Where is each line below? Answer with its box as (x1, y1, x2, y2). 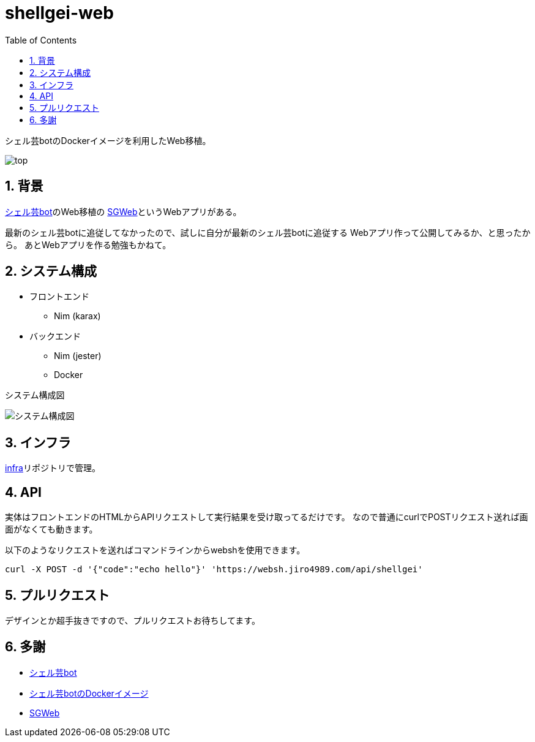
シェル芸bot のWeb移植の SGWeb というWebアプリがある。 (5, 206, 242, 217)
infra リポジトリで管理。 (5, 463, 100, 474)
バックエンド (29, 331, 81, 342)
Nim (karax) (54, 311, 101, 322)
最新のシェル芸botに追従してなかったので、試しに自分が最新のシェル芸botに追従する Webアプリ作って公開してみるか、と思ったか (5, 227, 531, 238)
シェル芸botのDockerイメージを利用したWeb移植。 (5, 135, 211, 146)
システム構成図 (5, 390, 65, 401)
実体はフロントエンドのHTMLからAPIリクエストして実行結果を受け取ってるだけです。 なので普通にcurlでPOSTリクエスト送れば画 (5, 512, 528, 523)
